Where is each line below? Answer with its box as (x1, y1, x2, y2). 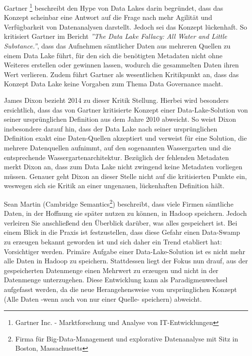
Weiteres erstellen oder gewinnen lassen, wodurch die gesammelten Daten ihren (4, 60, 239, 70)
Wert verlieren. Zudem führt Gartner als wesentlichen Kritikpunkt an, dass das (4, 69, 239, 79)
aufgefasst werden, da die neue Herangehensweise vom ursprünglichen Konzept (4, 284, 237, 294)
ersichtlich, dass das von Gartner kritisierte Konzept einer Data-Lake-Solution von (4, 104, 248, 114)
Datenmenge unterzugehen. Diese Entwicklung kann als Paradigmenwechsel (4, 275, 228, 285)
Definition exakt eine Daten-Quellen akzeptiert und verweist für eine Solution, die (4, 133, 247, 143)
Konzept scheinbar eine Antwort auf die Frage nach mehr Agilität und (4, 12, 212, 22)
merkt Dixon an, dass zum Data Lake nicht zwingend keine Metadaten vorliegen (4, 162, 242, 172)
